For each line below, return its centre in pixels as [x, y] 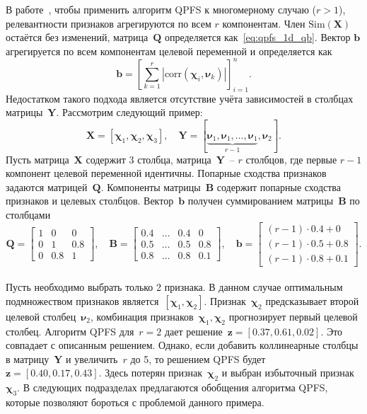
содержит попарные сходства [279, 186]
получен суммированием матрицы [261, 201]
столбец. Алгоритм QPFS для [70, 331]
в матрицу [28, 358]
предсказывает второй [312, 300]
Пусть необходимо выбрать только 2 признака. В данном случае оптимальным [174, 287]
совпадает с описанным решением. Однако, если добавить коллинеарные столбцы [182, 345]
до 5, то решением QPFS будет [198, 358]
